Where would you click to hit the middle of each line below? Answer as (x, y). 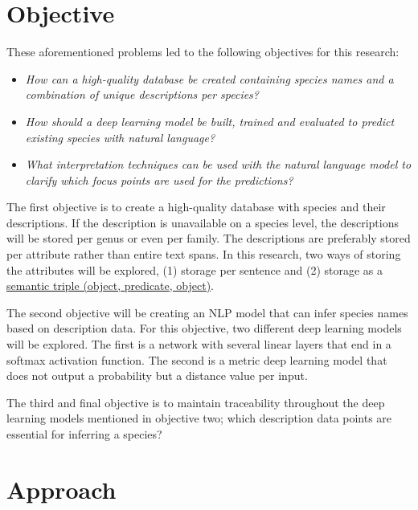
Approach (61, 489)
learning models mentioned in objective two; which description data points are (199, 418)
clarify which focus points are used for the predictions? (159, 180)
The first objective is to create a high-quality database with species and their (196, 207)
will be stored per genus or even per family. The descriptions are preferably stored (209, 238)
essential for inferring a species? (84, 434)
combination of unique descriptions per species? (142, 94)
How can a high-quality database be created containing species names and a (209, 78)
